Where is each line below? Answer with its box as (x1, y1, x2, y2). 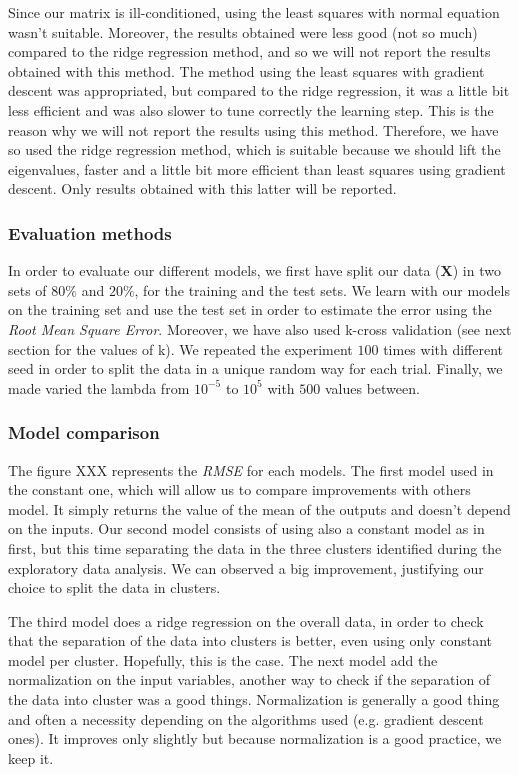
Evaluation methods (8, 220, 172, 245)
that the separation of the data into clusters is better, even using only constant (8, 630, 492, 651)
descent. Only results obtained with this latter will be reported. (8, 178, 397, 199)
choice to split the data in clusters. (8, 577, 221, 598)
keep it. (8, 747, 54, 768)
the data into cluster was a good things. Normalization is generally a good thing (8, 689, 500, 710)
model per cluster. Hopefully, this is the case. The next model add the (8, 649, 438, 670)
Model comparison (8, 420, 160, 445)
